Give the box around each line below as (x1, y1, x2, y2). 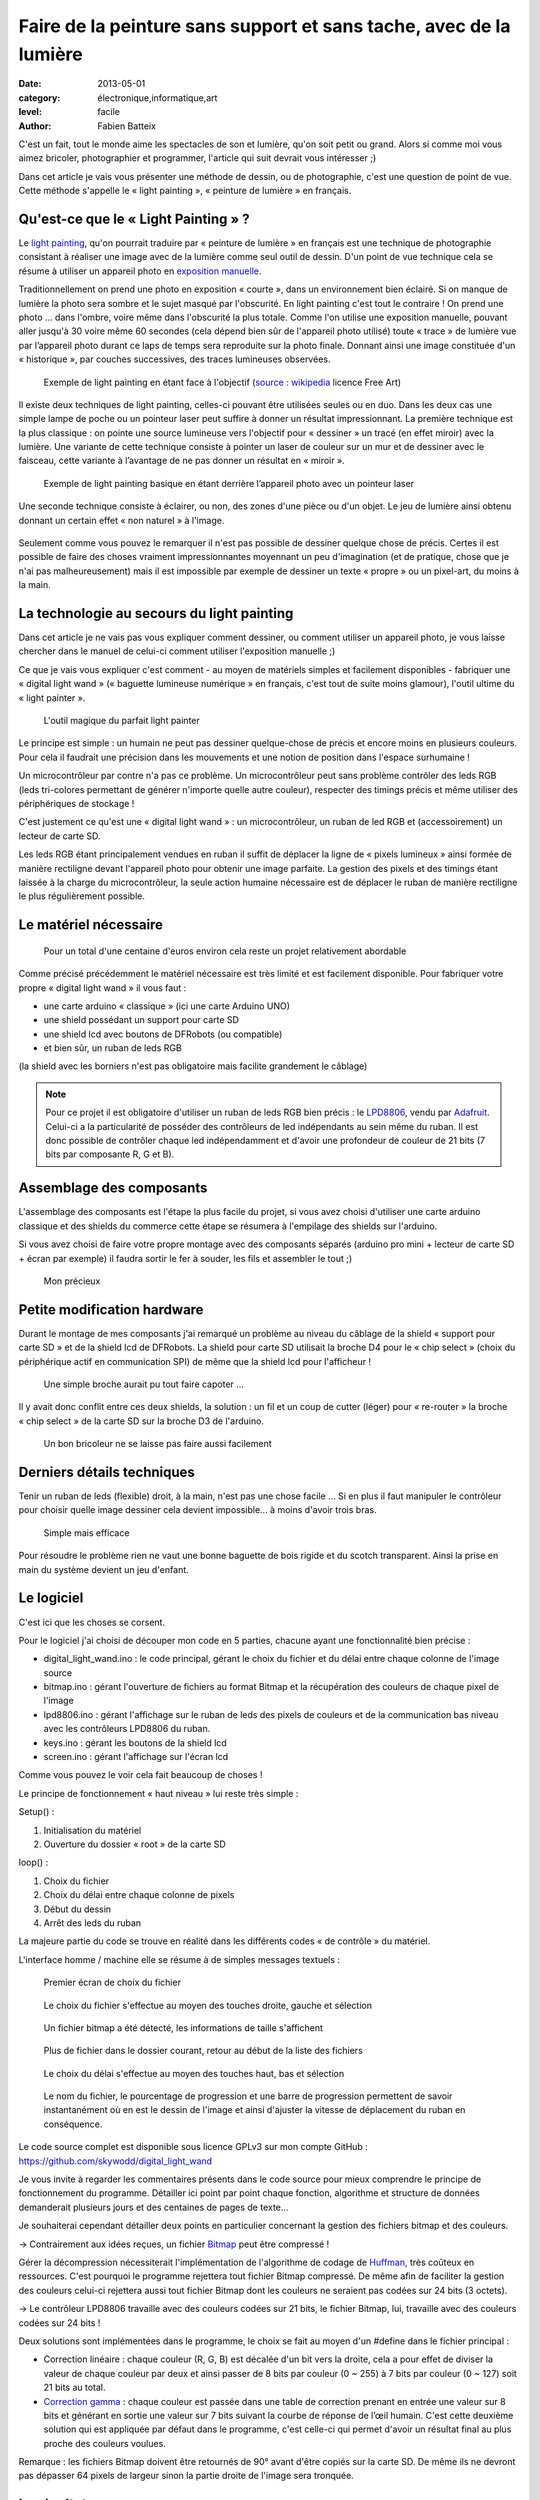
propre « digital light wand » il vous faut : (18, 981, 187, 994)
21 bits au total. (43, 2381, 106, 2394)
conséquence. (43, 2118, 103, 2130)
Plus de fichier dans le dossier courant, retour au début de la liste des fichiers (43, 2045, 364, 2057)
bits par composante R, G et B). (45, 1148, 175, 1160)
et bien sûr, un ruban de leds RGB (43, 1042, 182, 1054)
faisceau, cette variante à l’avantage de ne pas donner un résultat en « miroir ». (18, 455, 345, 467)
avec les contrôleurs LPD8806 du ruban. (43, 1723, 211, 1735)
